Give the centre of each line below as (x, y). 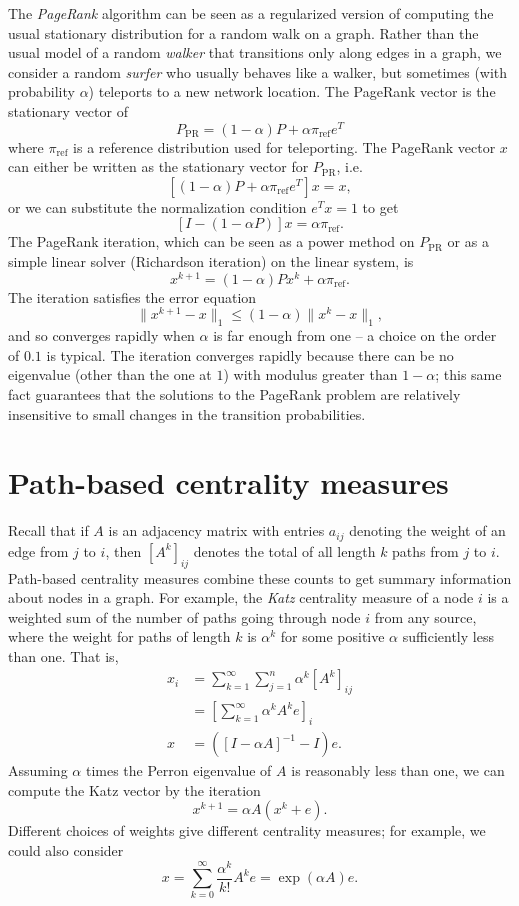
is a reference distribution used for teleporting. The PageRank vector (284, 146)
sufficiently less (448, 636)
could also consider (66, 849)
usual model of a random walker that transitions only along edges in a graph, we (255, 52)
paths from (425, 550)
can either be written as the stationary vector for (158, 166)
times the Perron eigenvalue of (178, 770)
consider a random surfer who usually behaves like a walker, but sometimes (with (258, 71)
